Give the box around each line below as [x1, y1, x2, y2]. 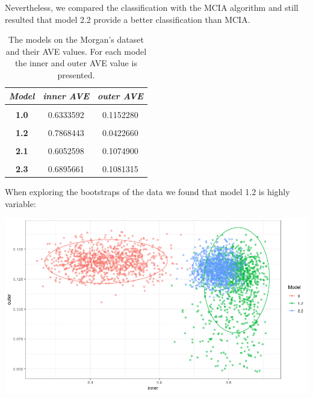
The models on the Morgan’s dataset [8, 33, 144, 46]
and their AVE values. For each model [5, 45, 147, 57]
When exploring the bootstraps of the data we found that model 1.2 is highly [5, 185, 290, 198]
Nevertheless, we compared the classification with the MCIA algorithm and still [5, 1, 299, 13]
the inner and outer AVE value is [14, 57, 137, 69]
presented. [57, 68, 95, 81]
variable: [5, 197, 36, 210]
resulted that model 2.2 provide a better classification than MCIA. [5, 13, 250, 25]
